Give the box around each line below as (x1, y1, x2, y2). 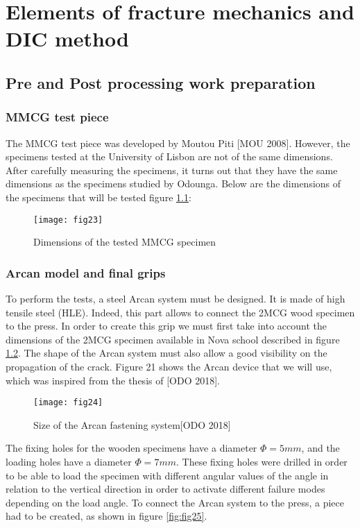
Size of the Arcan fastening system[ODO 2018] (33, 417, 231, 432)
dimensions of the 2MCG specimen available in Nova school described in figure (6, 332, 340, 346)
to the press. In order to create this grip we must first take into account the (6, 318, 327, 333)
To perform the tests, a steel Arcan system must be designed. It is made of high (6, 291, 345, 305)
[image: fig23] (33, 214, 103, 225)
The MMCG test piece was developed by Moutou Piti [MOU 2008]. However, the (6, 135, 350, 150)
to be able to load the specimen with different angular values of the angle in (6, 468, 329, 482)
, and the (301, 441, 340, 455)
